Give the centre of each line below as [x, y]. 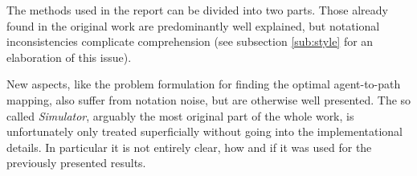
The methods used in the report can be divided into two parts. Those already [197, 10]
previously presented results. [76, 163]
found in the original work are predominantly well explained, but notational [193, 25]
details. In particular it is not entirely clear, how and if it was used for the [189, 147]
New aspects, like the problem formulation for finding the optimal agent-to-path [204, 84]
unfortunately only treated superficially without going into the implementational [204, 131]
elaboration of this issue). [69, 57]
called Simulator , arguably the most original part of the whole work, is [180, 115]
